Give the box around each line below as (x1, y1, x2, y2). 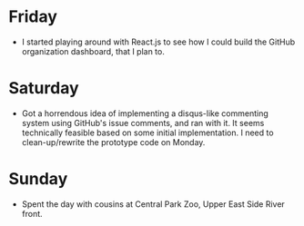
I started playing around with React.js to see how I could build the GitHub (21, 36, 296, 47)
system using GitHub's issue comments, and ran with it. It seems (21, 117, 265, 128)
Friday (8, 6, 58, 27)
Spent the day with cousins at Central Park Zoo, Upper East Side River (21, 198, 286, 210)
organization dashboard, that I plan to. (21, 45, 165, 56)
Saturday (8, 78, 79, 99)
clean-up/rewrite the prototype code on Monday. (21, 136, 206, 147)
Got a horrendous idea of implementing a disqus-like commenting (21, 107, 269, 119)
